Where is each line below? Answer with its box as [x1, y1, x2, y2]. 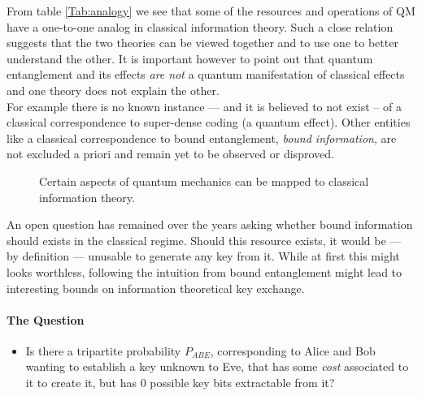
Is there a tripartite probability [25, 342, 181, 359]
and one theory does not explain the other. [7, 81, 220, 98]
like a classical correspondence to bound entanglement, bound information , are [7, 129, 397, 146]
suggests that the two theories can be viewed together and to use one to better [7, 34, 398, 51]
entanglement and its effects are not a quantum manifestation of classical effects [7, 66, 405, 83]
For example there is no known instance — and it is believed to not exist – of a [7, 97, 402, 114]
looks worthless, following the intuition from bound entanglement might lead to [7, 263, 402, 280]
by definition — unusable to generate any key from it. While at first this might [7, 247, 400, 265]
